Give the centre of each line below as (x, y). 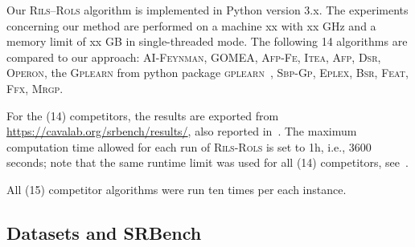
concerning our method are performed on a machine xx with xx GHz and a (191, 25)
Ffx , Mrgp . (35, 88)
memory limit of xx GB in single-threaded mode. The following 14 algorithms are (207, 41)
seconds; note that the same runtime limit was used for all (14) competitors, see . (207, 162)
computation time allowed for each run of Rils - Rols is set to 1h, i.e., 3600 (189, 146)
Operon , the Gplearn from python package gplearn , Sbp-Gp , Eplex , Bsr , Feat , (207, 73)
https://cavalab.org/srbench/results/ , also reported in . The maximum (182, 131)
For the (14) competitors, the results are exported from (143, 115)
